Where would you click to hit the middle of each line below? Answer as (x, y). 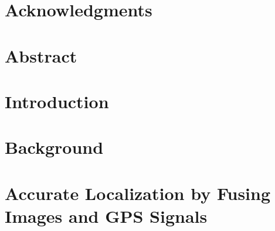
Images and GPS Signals (106, 216)
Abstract (41, 55)
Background (54, 147)
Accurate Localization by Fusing (138, 193)
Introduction (57, 101)
